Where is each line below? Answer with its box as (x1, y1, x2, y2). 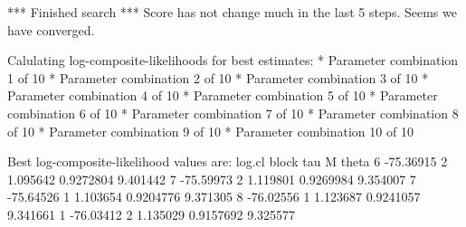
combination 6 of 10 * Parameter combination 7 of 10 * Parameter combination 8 (7, 103, 459, 122)
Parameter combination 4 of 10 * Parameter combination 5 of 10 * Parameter (7, 86, 438, 105)
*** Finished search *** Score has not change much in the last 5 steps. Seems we (7, 3, 457, 21)
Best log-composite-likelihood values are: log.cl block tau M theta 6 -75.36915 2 (7, 152, 448, 171)
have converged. (7, 20, 95, 39)
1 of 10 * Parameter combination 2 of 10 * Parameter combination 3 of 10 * (7, 68, 429, 87)
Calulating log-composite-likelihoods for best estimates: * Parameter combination (7, 51, 459, 70)
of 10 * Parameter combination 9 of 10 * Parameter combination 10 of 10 (7, 121, 414, 140)
